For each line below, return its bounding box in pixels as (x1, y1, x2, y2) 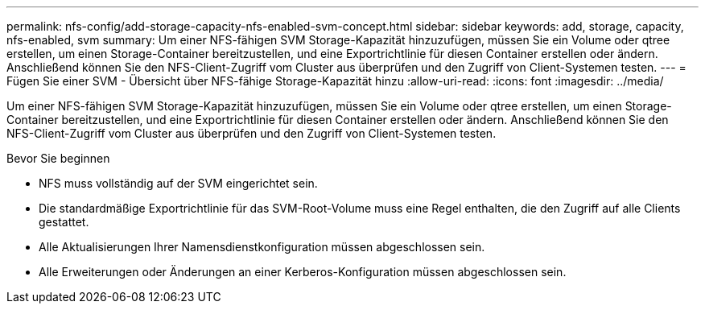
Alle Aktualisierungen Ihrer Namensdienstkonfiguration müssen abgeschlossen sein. (39, 240, 485, 254)
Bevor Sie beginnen (6, 151, 110, 165)
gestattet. (39, 215, 89, 229)
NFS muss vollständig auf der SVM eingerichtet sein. (39, 176, 318, 190)
